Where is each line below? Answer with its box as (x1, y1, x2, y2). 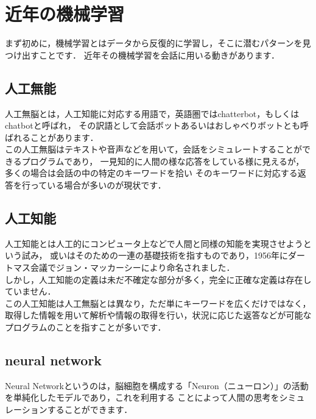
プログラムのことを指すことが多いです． (5, 321, 166, 334)
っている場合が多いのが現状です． (30, 179, 166, 192)
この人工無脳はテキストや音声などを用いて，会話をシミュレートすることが (5, 143, 302, 156)
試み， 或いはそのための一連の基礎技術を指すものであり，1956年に (21, 249, 288, 262)
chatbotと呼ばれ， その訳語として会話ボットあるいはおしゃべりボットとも (5, 119, 300, 132)
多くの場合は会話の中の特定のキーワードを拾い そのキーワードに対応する (5, 167, 298, 179)
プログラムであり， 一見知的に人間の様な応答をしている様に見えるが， (21, 154, 304, 167)
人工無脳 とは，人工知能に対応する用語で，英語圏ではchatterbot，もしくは (5, 107, 300, 120)
